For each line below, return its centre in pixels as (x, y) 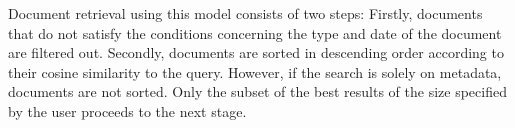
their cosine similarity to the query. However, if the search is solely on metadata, (255, 71)
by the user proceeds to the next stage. (127, 110)
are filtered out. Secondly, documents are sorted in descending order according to (256, 52)
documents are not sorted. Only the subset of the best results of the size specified (257, 91)
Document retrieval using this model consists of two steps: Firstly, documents (245, 13)
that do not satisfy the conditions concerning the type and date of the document (255, 32)
